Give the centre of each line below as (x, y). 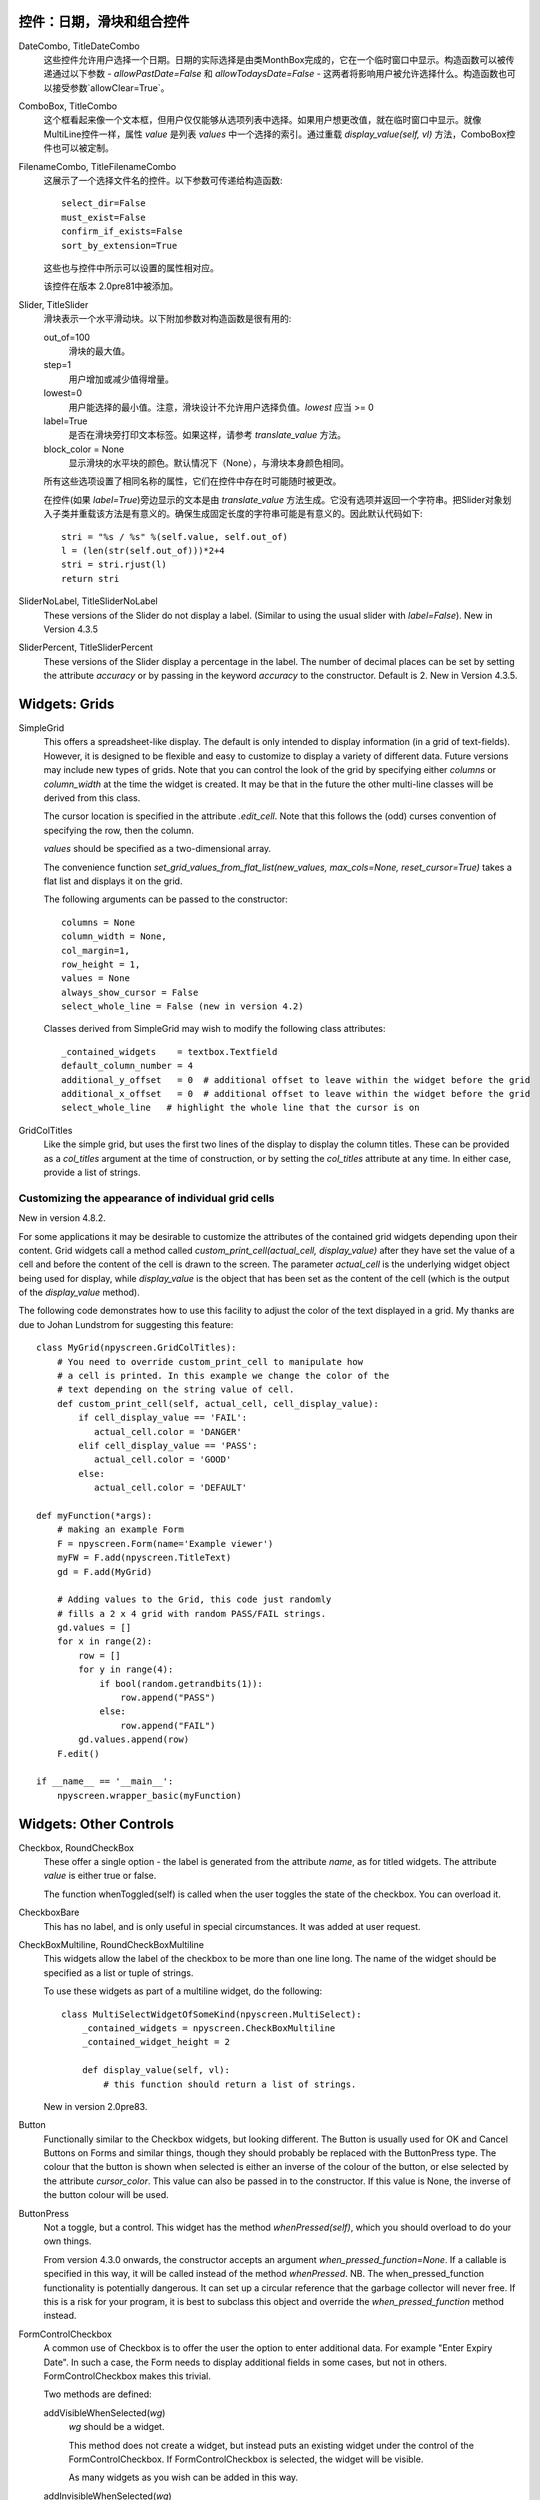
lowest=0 (62, 393)
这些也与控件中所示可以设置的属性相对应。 (131, 267)
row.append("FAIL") (168, 1725)
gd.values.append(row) (134, 1739)
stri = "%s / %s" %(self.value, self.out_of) (175, 536)
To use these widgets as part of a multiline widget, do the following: (183, 1991)
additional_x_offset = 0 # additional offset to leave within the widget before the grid (296, 1094)
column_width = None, (114, 936)
